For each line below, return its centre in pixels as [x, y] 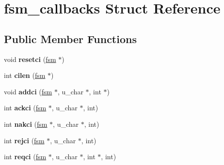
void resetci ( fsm [30, 59]
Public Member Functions [70, 38]
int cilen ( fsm [25, 75]
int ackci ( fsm [25, 108]
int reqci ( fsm [25, 157]
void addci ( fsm [28, 91]
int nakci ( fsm [26, 124]
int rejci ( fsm [24, 140]
